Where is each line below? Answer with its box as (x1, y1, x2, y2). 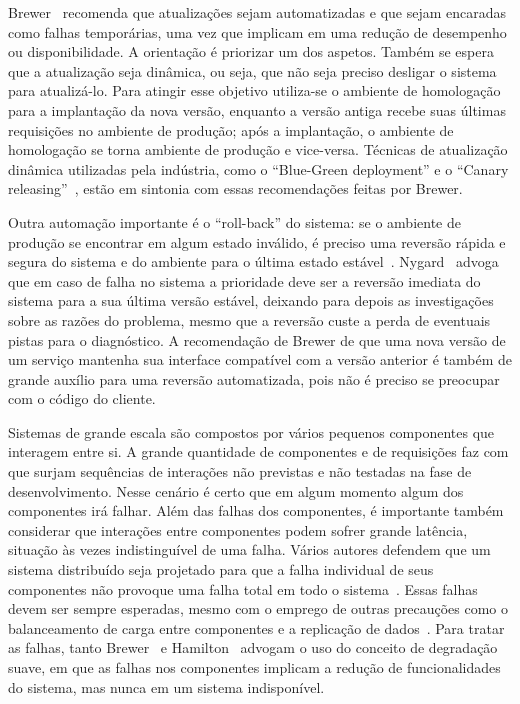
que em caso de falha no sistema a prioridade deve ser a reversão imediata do (8, 270, 481, 291)
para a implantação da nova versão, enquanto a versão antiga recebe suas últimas (8, 99, 506, 120)
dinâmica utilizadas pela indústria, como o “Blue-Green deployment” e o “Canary (8, 158, 509, 179)
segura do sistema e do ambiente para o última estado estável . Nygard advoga (8, 251, 499, 272)
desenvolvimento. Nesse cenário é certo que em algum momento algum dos (8, 480, 464, 501)
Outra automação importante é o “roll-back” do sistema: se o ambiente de (8, 211, 461, 232)
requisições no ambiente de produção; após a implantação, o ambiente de (8, 119, 454, 140)
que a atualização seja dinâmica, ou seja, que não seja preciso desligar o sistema (8, 60, 497, 81)
